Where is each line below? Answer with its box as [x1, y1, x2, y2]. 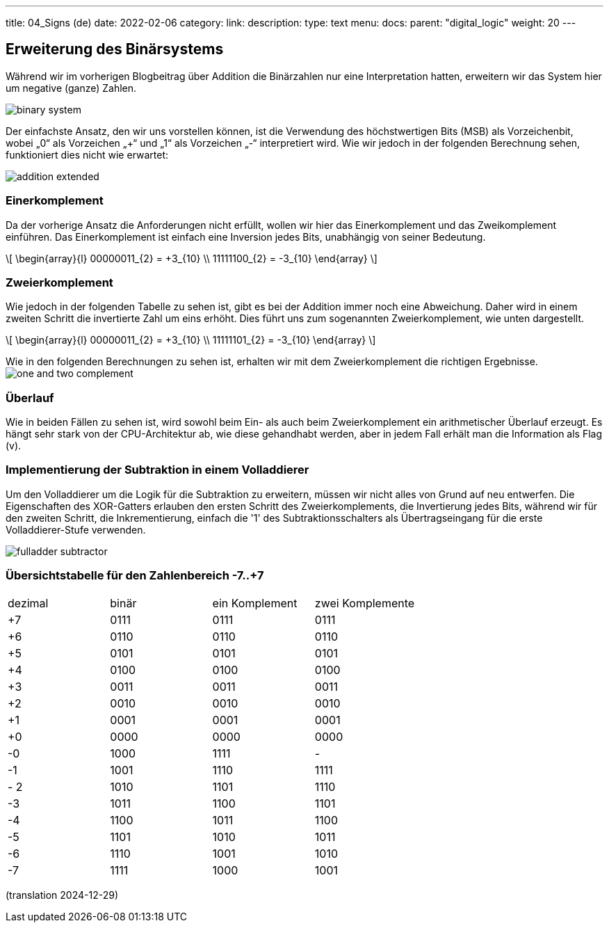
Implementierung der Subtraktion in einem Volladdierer [6, 463, 309, 477]
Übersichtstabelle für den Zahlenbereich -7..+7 [6, 568, 264, 583]
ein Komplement [212, 595, 298, 610]
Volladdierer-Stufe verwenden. [6, 523, 146, 536]
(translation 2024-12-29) [6, 888, 119, 901]
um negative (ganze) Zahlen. [6, 81, 137, 94]
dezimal [8, 595, 49, 610]
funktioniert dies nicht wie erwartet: [6, 148, 169, 161]
